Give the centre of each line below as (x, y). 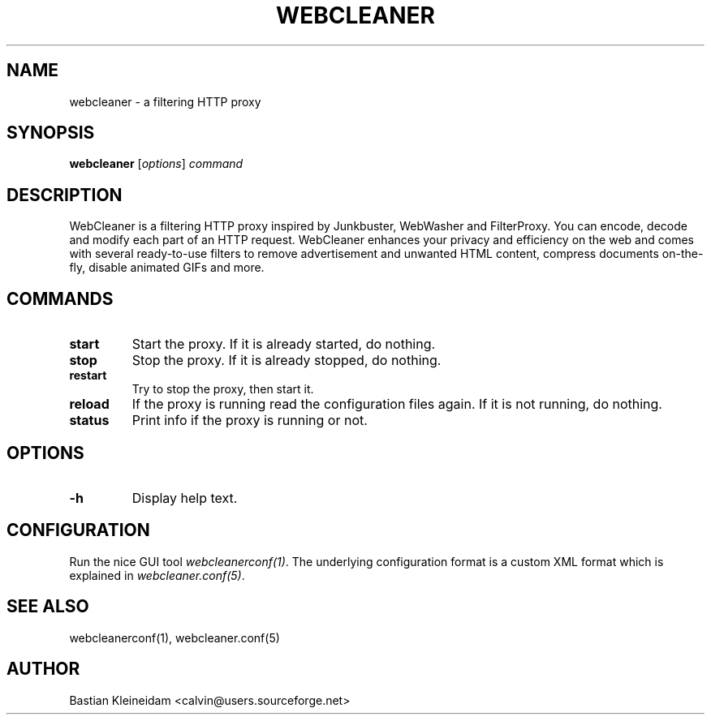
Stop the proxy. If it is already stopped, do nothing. (287, 360)
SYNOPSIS (51, 133)
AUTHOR (43, 669)
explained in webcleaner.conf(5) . (157, 575)
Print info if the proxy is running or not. (250, 421)
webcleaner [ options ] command (156, 164)
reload (89, 404)
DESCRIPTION (65, 195)
